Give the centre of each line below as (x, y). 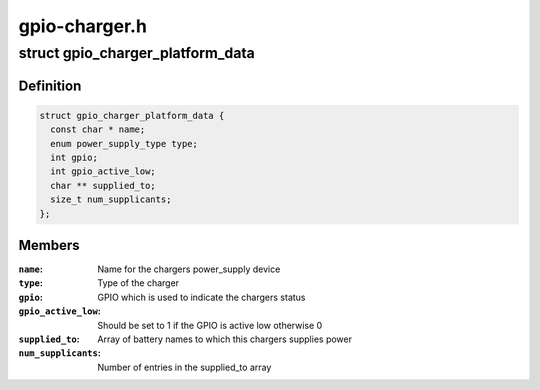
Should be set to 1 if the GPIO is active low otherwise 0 (210, 325)
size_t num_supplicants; (111, 199)
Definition (50, 85)
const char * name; (98, 129)
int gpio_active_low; (103, 171)
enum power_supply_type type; (124, 143)
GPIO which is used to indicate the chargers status (201, 297)
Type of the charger (138, 283)
